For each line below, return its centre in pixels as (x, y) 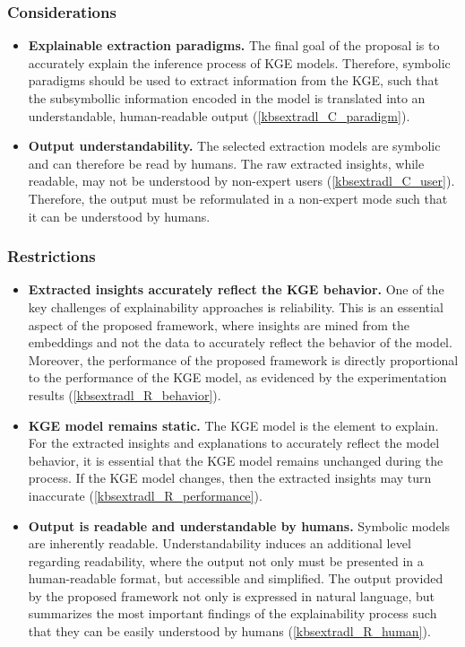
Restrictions (52, 256)
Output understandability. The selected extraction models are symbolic (234, 146)
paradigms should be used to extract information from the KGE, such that (233, 80)
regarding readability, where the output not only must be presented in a (226, 560)
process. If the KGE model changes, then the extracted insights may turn (230, 478)
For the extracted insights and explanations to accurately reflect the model (234, 443)
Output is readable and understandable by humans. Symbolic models (239, 525)
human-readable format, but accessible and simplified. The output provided (236, 578)
